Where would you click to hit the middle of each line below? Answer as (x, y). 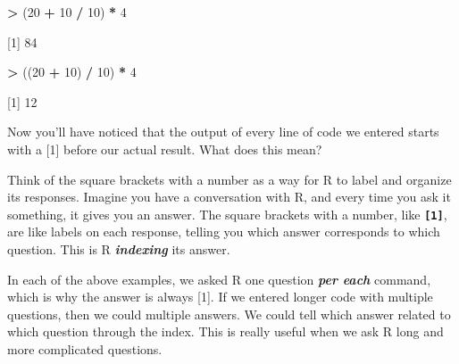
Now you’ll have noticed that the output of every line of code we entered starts (223, 132)
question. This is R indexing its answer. (119, 249)
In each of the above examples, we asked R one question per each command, (219, 279)
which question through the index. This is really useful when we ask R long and (225, 331)
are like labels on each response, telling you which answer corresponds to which (224, 232)
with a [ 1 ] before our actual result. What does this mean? (165, 149)
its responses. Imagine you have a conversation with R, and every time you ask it (229, 197)
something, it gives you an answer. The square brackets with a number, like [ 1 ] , (227, 214)
